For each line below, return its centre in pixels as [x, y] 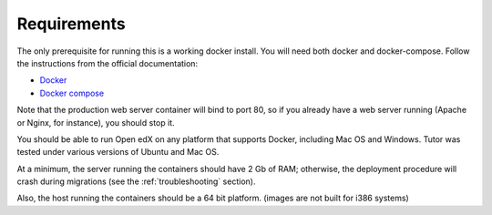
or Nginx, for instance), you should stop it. [96, 122]
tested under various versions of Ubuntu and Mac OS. [118, 152]
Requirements [72, 24]
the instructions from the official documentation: [108, 63]
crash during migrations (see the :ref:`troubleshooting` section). [136, 181]
